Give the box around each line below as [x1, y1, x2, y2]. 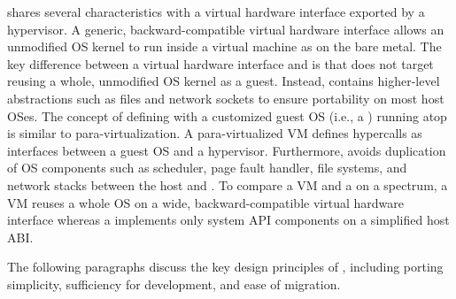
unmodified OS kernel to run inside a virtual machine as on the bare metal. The [7, 37, 442, 56]
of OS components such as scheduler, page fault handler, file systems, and [7, 158, 407, 177]
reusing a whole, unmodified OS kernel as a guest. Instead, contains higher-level [7, 72, 440, 90]
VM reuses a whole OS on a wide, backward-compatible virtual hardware [7, 193, 404, 211]
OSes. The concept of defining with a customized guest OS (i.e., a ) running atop [7, 106, 447, 125]
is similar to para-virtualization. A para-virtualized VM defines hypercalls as [7, 124, 422, 142]
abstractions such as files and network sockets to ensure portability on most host [7, 88, 444, 107]
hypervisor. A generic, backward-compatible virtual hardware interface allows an [7, 19, 444, 38]
